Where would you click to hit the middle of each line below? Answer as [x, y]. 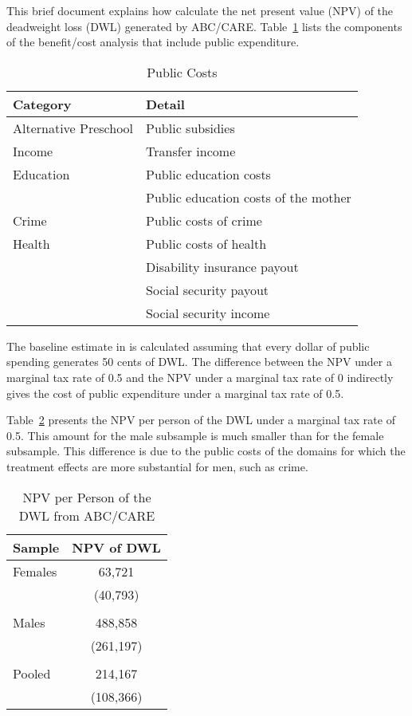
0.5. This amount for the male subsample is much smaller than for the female [195, 435]
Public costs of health [206, 243]
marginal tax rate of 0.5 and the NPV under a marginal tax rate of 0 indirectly [200, 377]
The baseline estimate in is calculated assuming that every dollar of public [188, 346]
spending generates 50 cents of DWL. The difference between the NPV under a [199, 362]
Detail [165, 104]
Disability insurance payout [222, 266]
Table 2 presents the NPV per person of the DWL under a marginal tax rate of [201, 420]
